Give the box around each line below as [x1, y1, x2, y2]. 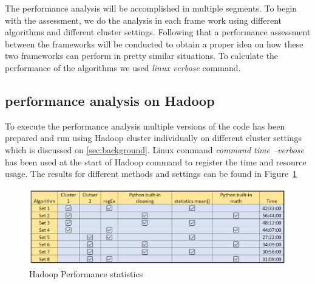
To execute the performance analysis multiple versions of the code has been [5, 119, 285, 132]
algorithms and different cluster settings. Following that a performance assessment [5, 26, 311, 38]
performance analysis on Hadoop [5, 91, 215, 109]
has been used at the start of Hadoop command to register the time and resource [5, 155, 307, 168]
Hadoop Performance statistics [29, 267, 143, 280]
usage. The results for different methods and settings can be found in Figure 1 [5, 167, 297, 180]
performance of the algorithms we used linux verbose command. [5, 61, 241, 74]
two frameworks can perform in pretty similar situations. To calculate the [5, 49, 279, 62]
